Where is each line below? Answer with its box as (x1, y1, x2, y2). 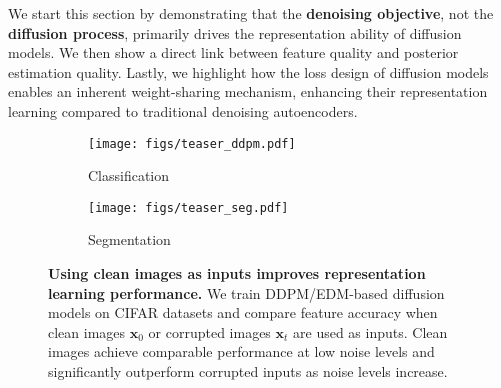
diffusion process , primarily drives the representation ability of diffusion (8, 22, 462, 43)
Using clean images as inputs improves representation (48, 263, 426, 284)
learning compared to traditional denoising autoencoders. (8, 100, 358, 121)
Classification (88, 165, 170, 186)
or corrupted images (148, 321, 271, 342)
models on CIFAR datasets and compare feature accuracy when (48, 302, 438, 323)
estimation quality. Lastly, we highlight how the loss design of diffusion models (8, 61, 489, 82)
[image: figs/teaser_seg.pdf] (88, 200, 289, 215)
